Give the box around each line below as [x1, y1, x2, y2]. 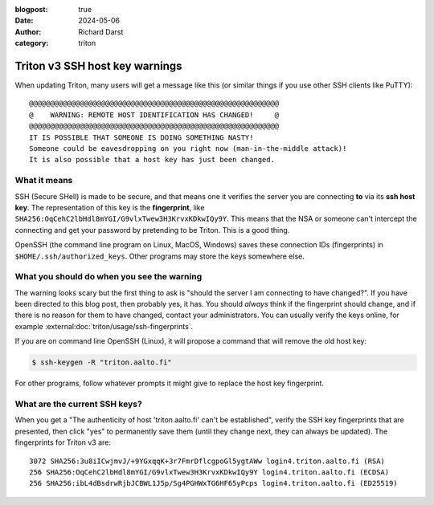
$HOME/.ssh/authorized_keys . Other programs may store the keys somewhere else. [14, 251, 305, 261]
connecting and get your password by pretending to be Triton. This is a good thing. [14, 225, 290, 234]
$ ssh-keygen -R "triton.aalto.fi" [31, 358, 172, 367]
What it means [14, 175, 73, 186]
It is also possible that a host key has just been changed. [29, 155, 275, 165]
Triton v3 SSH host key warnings [14, 59, 182, 72]
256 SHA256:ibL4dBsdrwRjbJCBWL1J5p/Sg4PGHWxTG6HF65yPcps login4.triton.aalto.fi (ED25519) [29, 479, 398, 488]
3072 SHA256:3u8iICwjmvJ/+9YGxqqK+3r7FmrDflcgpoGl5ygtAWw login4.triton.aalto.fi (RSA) [29, 456, 386, 466]
